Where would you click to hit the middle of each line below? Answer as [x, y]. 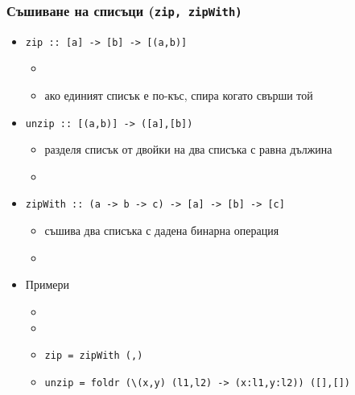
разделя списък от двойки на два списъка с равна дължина [188, 149]
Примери [47, 284]
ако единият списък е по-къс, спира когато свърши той [179, 95]
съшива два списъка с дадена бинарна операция [162, 230]
